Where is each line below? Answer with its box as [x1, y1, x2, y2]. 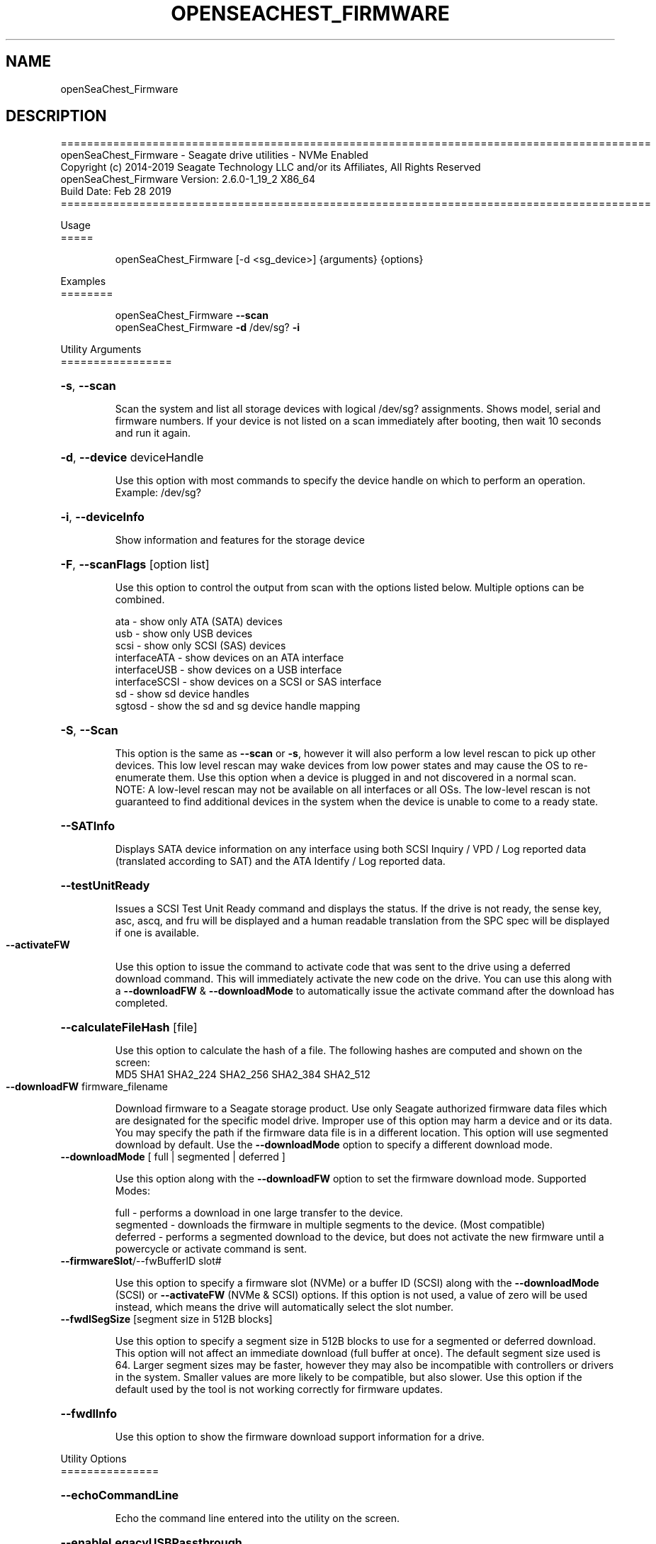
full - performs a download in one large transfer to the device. [115, 1207, 403, 1219]
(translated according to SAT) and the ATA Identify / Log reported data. [115, 855, 446, 868]
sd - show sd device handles [115, 688, 249, 700]
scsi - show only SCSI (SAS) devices [115, 639, 286, 652]
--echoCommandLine [60, 1488, 179, 1503]
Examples [60, 275, 106, 288]
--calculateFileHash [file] [60, 1020, 198, 1035]
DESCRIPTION [6, 107, 107, 125]
